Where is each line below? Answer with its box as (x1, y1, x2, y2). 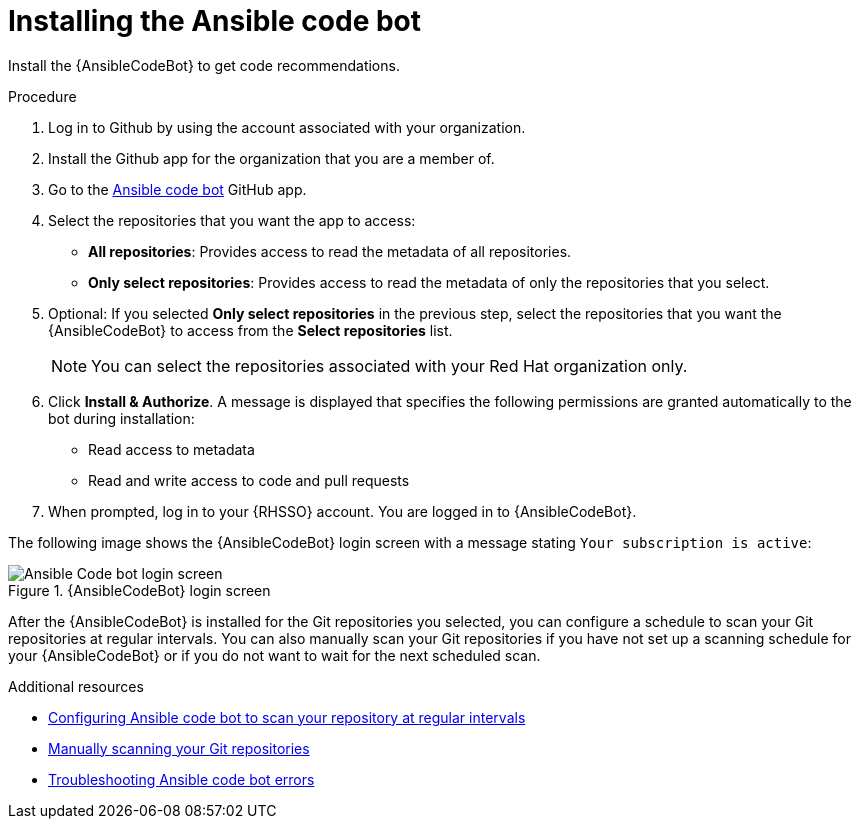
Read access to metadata (88, 440, 255, 458)
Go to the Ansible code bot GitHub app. (48, 180, 307, 198)
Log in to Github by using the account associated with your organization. (48, 118, 526, 136)
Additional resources (8, 677, 144, 695)
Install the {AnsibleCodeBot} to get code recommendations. (8, 56, 400, 74)
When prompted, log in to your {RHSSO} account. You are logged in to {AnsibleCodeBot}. (48, 502, 637, 520)
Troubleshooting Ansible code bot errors (48, 770, 315, 788)
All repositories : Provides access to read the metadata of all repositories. (88, 242, 572, 260)
